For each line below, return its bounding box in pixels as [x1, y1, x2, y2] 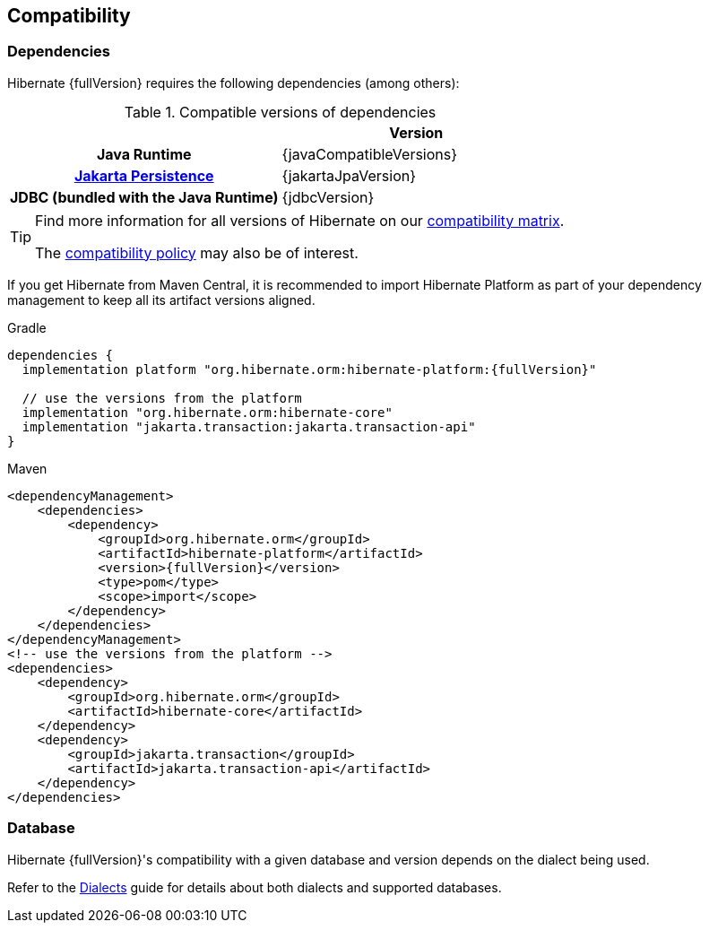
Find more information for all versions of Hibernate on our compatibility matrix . [35, 211, 565, 230]
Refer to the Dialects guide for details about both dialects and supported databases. [7, 879, 502, 895]
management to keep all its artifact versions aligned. [7, 291, 316, 308]
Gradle [7, 319, 47, 335]
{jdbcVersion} [281, 187, 375, 206]
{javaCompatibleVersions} [281, 144, 458, 163]
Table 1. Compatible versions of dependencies [124, 102, 437, 121]
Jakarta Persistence [73, 166, 214, 185]
